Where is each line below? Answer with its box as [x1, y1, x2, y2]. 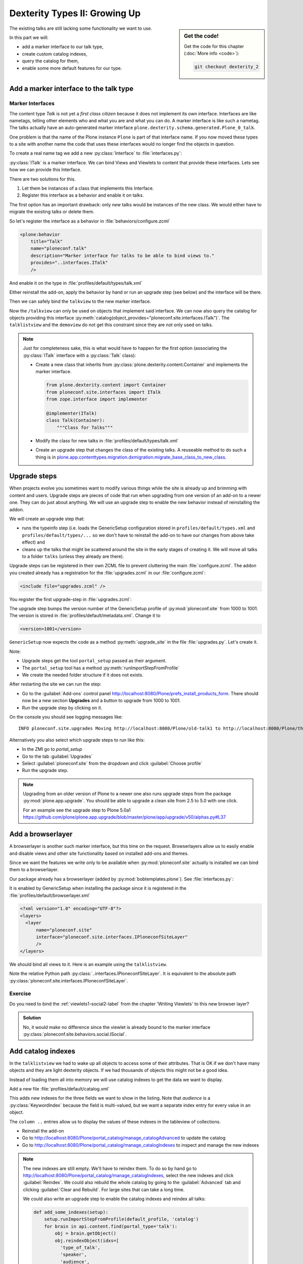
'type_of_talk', [60, 1245, 100, 1250]
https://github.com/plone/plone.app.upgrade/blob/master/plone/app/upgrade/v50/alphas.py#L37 [23, 814, 226, 820]
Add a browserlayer [9, 830, 73, 839]
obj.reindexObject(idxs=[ [55, 1238, 119, 1243]
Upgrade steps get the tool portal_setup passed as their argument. [22, 658, 167, 664]
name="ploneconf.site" [36, 927, 92, 933]
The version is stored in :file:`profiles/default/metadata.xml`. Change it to [9, 612, 161, 619]
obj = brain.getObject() [55, 1231, 116, 1236]
